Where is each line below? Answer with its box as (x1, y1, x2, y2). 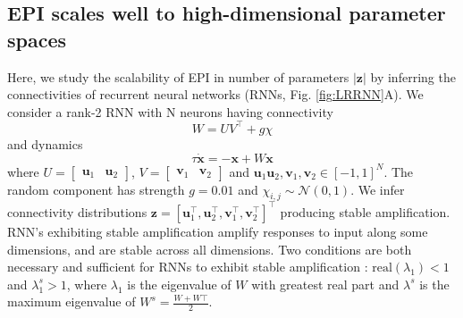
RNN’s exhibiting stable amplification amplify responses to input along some (7, 222, 428, 240)
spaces (7, 25, 67, 53)
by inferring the (370, 67, 456, 86)
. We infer (350, 180, 405, 198)
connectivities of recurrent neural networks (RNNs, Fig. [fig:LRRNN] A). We (7, 85, 424, 104)
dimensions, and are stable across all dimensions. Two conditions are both (7, 239, 412, 258)
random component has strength (7, 180, 185, 198)
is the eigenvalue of (127, 274, 231, 293)
